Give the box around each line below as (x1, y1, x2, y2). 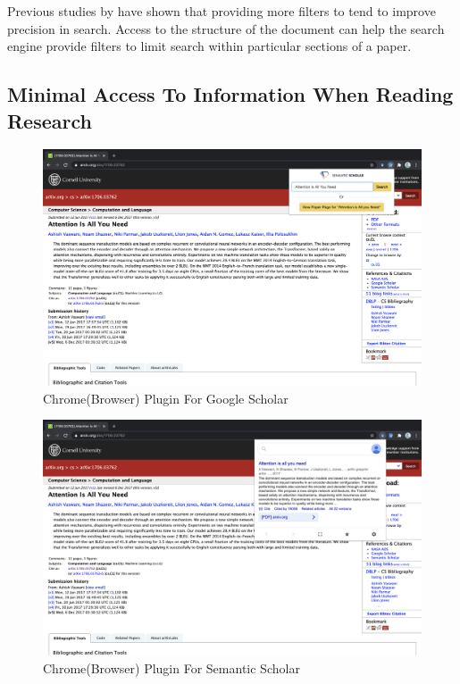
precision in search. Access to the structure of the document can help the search (7, 19, 445, 38)
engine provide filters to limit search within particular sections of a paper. (7, 37, 412, 55)
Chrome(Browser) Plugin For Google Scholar (43, 388, 289, 407)
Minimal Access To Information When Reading (7, 80, 454, 108)
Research (7, 106, 92, 134)
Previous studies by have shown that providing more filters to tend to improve (7, 2, 436, 20)
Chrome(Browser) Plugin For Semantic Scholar (43, 658, 300, 677)
